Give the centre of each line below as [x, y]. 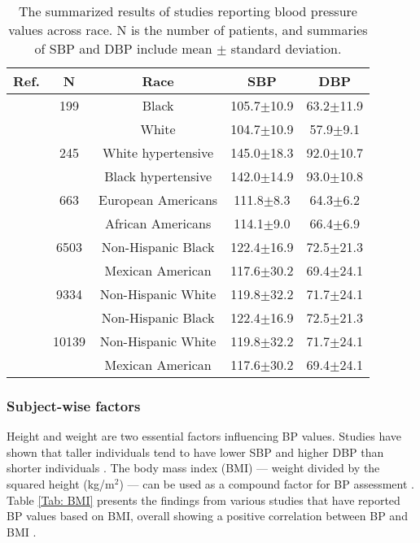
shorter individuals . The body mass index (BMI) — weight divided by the [193, 468]
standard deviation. [286, 48]
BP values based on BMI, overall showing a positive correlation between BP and [207, 516]
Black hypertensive [158, 176]
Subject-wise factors [74, 405]
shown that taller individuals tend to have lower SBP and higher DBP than [195, 452]
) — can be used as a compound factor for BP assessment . [267, 484]
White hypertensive [158, 152]
